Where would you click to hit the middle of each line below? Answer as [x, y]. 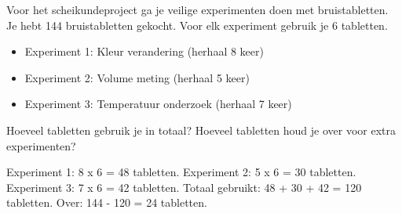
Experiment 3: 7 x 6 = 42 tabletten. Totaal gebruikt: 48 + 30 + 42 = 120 [184, 187]
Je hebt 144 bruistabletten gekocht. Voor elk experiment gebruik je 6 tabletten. [197, 25]
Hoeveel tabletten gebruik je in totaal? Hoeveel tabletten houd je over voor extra [201, 130]
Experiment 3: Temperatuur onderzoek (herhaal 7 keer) [158, 104]
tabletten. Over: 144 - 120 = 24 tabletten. [107, 202]
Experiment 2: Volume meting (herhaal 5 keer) [137, 77]
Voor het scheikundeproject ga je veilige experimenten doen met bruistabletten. [197, 9]
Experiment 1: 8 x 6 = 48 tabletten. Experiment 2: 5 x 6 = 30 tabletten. [181, 172]
